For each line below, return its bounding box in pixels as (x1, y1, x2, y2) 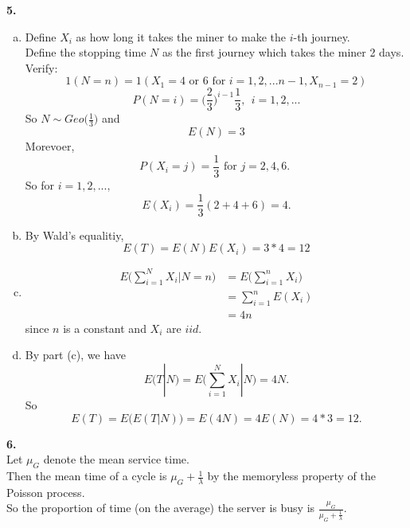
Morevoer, (25, 138, 75, 154)
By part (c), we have (25, 346, 127, 363)
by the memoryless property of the (207, 467, 377, 484)
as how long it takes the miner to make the (76, 28, 287, 45)
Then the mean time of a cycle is (6, 467, 167, 484)
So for (25, 176, 55, 193)
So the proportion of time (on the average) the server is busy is (6, 499, 315, 516)
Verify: (25, 59, 58, 76)
